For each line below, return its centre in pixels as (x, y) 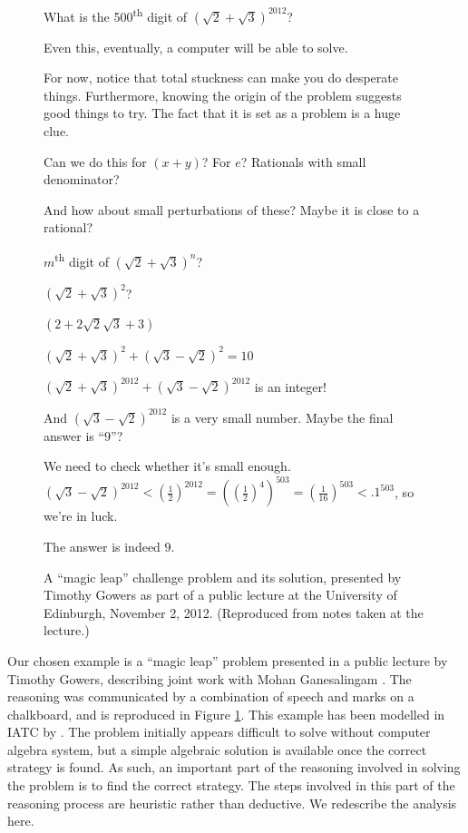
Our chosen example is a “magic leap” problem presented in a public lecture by (228, 660)
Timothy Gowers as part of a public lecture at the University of (220, 595)
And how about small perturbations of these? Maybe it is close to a (232, 209)
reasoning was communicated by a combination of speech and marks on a (211, 696)
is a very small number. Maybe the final (282, 417)
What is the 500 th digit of (116, 15)
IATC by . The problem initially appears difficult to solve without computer (219, 732)
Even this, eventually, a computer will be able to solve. (196, 47)
